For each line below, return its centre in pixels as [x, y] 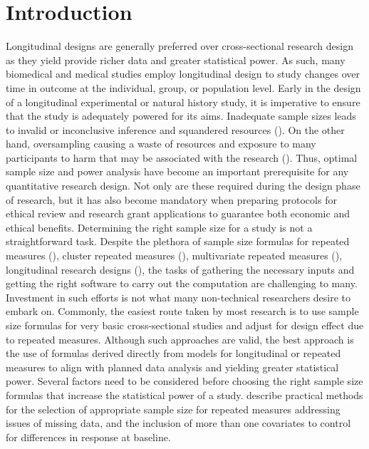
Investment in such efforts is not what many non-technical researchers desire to [178, 297]
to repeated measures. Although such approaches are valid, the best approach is [180, 339]
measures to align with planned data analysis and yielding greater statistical [172, 367]
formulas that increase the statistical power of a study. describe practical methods [184, 394]
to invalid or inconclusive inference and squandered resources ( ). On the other [175, 129]
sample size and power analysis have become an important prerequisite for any [177, 171]
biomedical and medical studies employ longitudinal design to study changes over [183, 74]
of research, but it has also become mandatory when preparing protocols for [171, 199]
